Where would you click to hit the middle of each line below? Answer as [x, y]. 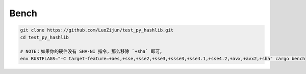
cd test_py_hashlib [44, 37]
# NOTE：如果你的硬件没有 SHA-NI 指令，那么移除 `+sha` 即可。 [92, 51]
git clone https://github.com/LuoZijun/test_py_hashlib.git [97, 30]
